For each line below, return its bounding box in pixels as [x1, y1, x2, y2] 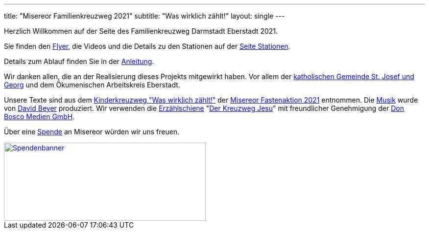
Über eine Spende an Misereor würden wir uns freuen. [4, 127, 180, 136]
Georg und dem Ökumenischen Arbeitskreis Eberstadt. [4, 81, 180, 89]
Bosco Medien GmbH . [4, 112, 75, 121]
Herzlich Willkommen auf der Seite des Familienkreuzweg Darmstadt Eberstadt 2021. [4, 27, 278, 35]
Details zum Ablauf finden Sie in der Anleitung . [4, 57, 154, 65]
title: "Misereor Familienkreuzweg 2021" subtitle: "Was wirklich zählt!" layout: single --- [4, 12, 285, 20]
